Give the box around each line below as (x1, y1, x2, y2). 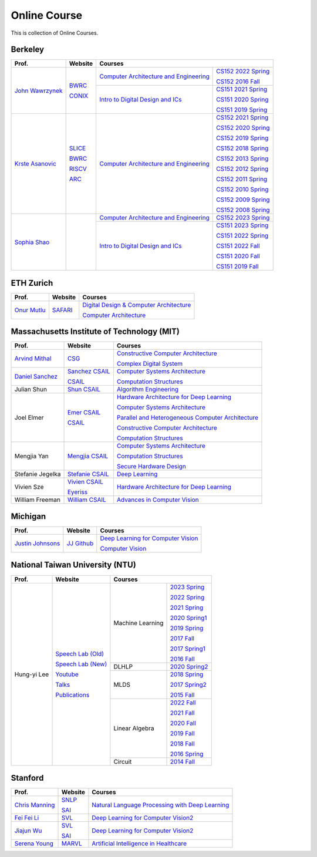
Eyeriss (67, 488, 88, 496)
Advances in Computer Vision (116, 496, 199, 504)
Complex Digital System (116, 360, 183, 368)
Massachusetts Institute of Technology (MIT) (11, 326, 180, 337)
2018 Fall (170, 740, 195, 748)
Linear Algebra (113, 724, 154, 732)
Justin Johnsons (14, 539, 60, 547)
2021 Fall (170, 708, 195, 717)
